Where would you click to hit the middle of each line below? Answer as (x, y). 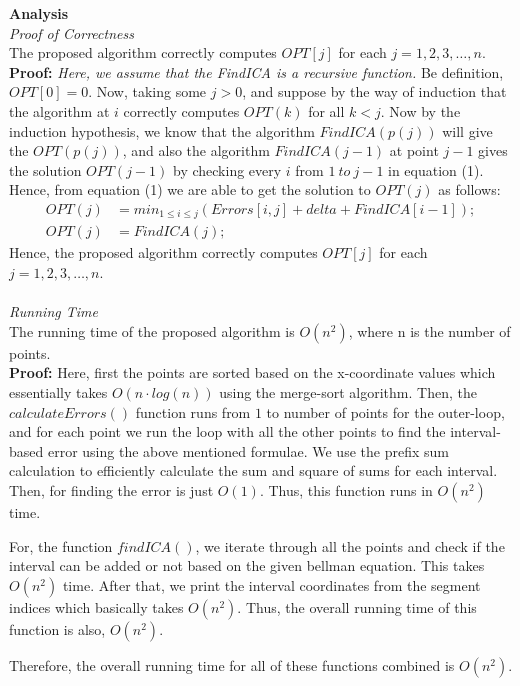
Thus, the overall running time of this (361, 606)
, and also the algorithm (196, 150)
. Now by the (420, 110)
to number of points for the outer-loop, (385, 411)
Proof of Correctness (71, 32)
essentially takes (58, 392)
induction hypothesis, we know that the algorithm (162, 130)
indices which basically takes (96, 606)
